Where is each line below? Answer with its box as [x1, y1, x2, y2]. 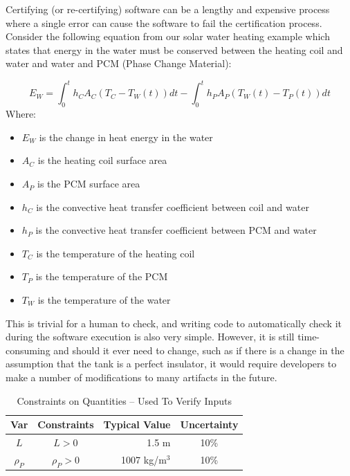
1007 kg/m [121, 452, 167, 467]
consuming [6, 342, 50, 357]
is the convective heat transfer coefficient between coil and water [36, 199, 309, 214]
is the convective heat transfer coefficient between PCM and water [35, 223, 317, 237]
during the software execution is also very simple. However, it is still [6, 329, 295, 344]
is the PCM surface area [37, 176, 140, 191]
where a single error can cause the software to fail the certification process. [6, 15, 322, 30]
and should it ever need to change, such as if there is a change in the [53, 342, 344, 357]
